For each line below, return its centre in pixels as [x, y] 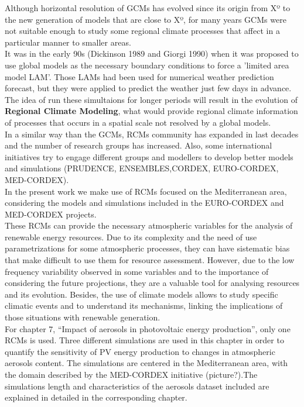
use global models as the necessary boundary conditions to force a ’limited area [147, 65]
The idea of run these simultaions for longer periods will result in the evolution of [151, 99]
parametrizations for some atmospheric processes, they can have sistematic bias [147, 248]
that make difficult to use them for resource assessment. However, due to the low [150, 260]
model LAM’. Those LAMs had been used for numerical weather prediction [139, 76]
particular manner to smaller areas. [68, 42]
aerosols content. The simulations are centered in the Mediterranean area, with [146, 363]
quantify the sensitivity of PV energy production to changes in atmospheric [140, 351]
